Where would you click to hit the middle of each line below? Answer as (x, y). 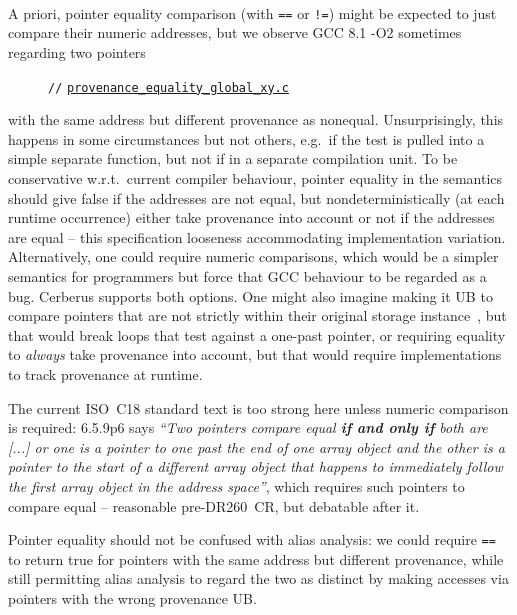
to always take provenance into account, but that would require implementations (255, 354)
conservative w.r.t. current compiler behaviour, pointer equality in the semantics (255, 178)
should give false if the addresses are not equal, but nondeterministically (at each (256, 197)
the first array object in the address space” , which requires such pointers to (236, 485)
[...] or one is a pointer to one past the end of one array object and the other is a (256, 446)
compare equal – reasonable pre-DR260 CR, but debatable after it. (214, 505)
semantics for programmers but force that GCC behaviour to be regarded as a (247, 276)
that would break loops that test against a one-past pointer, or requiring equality (257, 334)
